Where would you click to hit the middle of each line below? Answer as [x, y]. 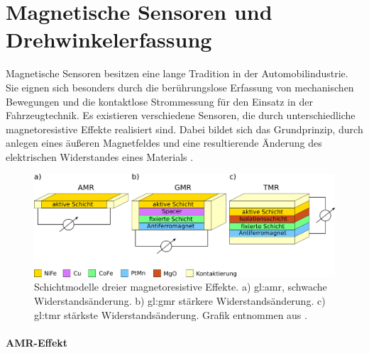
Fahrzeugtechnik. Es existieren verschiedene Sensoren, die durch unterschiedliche [181, 115]
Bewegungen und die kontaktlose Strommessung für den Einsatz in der [159, 101]
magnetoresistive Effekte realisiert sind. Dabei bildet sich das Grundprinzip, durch [184, 129]
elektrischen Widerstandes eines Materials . [100, 156]
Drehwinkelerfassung [109, 39]
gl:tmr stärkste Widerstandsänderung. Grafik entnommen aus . [171, 314]
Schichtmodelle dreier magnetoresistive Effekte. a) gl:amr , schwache [181, 287]
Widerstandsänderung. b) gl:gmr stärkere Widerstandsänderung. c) [180, 300]
